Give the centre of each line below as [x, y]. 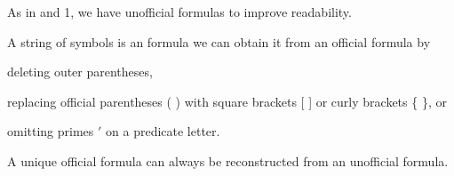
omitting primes [51, 131]
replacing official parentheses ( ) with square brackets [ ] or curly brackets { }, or [227, 101]
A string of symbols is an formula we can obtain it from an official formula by [219, 41]
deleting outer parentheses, [80, 72]
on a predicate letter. [163, 131]
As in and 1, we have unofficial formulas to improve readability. [179, 12]
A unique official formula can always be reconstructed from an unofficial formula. [228, 160]
